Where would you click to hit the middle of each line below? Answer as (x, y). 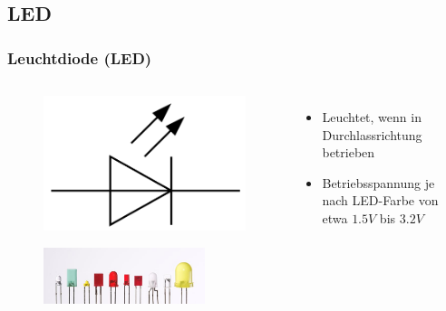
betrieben (349, 152)
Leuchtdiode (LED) (80, 57)
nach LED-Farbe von (380, 200)
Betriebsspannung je (378, 182)
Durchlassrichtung (372, 134)
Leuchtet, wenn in (372, 117)
